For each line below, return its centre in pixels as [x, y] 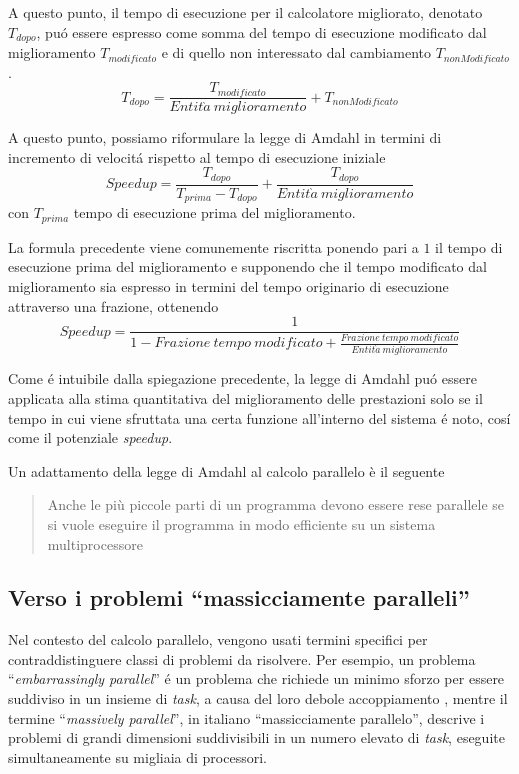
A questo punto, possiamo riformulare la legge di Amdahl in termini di [225, 137]
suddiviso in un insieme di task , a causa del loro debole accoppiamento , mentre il [258, 698]
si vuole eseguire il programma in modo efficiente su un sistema [241, 523]
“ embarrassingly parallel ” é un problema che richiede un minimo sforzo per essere [256, 678]
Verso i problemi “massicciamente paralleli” [239, 597]
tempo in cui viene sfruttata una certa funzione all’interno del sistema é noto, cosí [259, 417]
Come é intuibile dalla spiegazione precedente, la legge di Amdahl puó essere [242, 378]
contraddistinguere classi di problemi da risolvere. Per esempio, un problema [242, 658]
